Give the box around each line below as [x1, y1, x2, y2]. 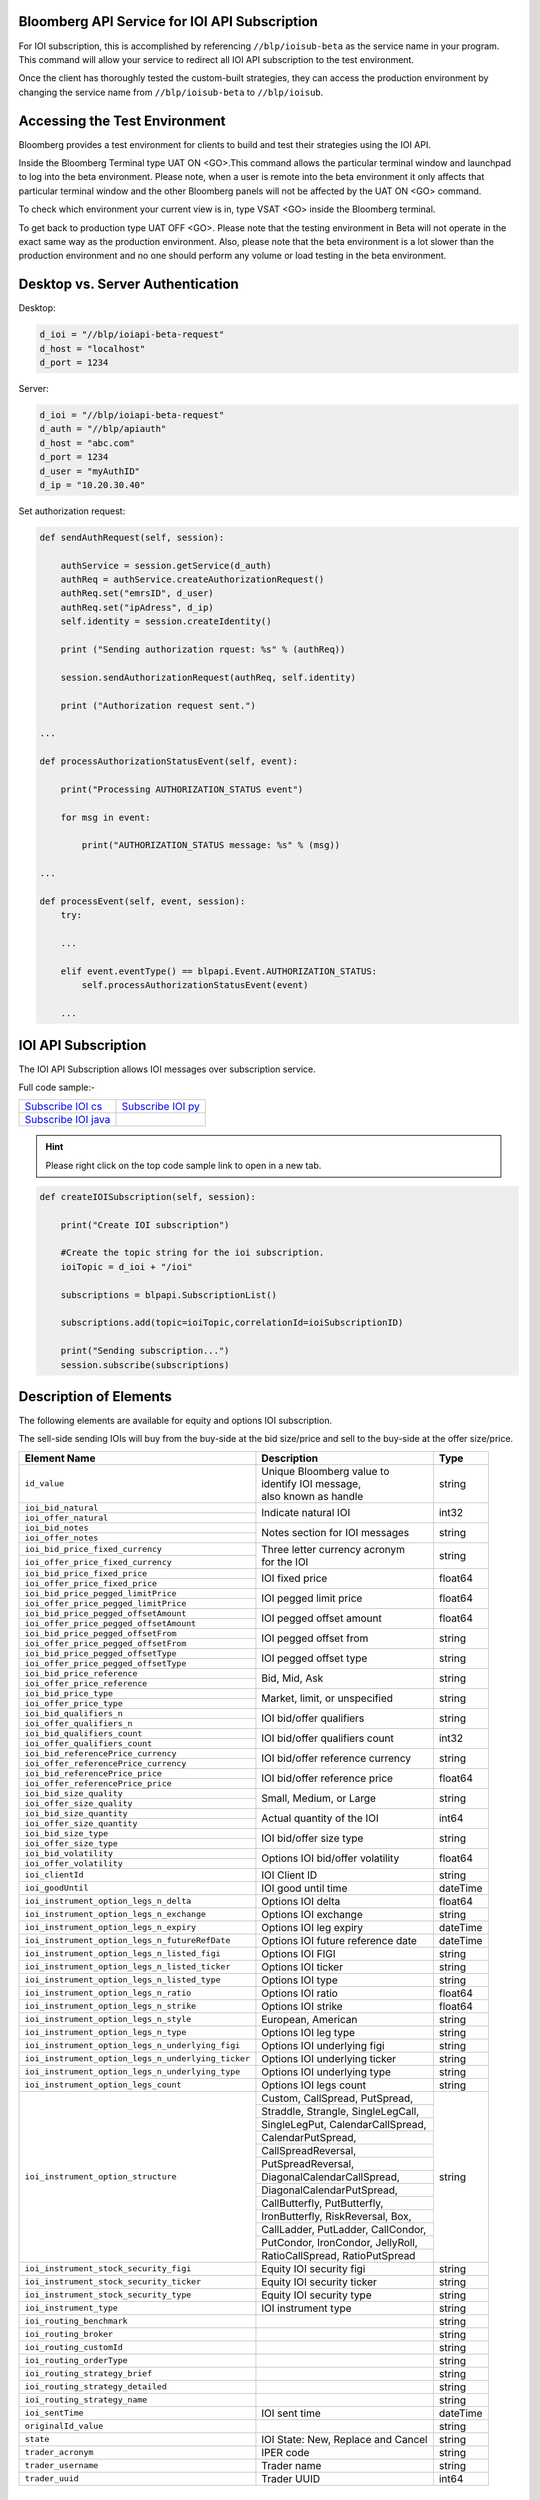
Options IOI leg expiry [261, 1920, 364, 1934]
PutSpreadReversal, [261, 2156, 355, 2170]
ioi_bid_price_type [24, 1688, 114, 1699]
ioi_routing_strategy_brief [24, 2368, 153, 2379]
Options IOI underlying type [261, 2065, 392, 2079]
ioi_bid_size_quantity [24, 1808, 129, 1819]
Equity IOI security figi [261, 2261, 366, 2275]
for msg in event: [60, 811, 151, 823]
